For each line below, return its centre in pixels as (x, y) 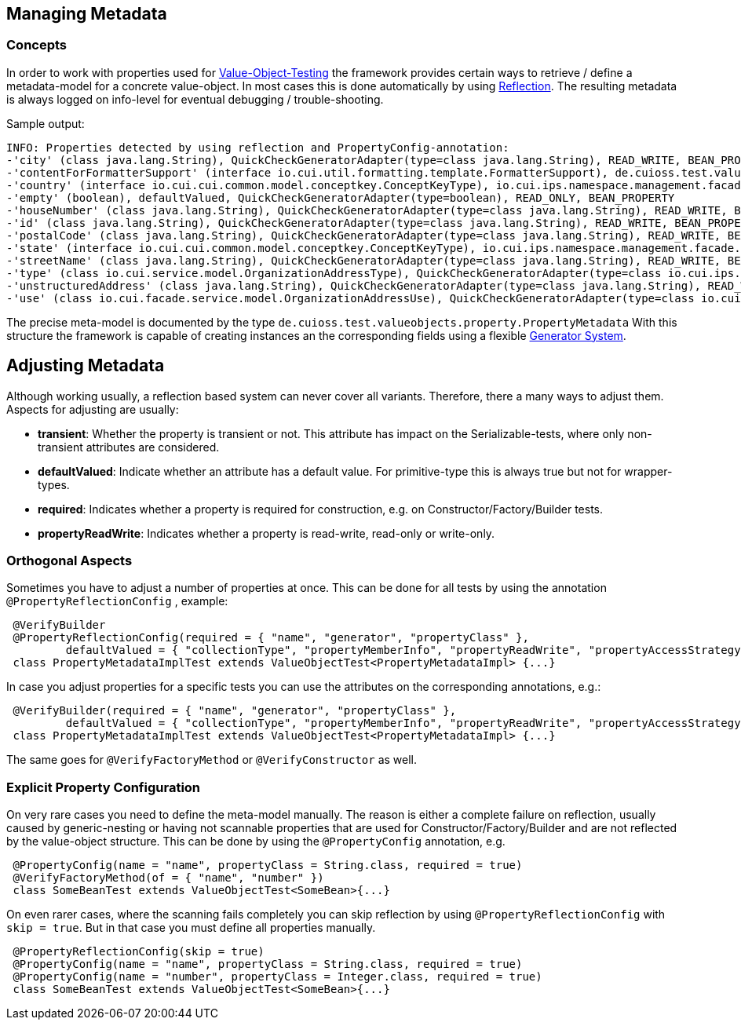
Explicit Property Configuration (104, 787)
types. (54, 484)
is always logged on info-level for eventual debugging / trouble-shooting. (195, 99)
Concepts (37, 45)
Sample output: (46, 123)
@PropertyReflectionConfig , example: (117, 601)
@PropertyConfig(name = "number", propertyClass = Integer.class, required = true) (277, 977)
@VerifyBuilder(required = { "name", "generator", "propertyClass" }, (235, 711)
